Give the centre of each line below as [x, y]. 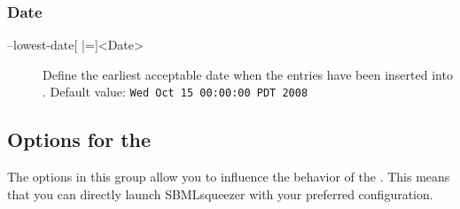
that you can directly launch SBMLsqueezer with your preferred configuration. [220, 194]
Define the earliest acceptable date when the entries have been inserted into [248, 74]
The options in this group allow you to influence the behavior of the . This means [229, 177]
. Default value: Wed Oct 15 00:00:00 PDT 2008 [175, 92]
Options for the [79, 139]
